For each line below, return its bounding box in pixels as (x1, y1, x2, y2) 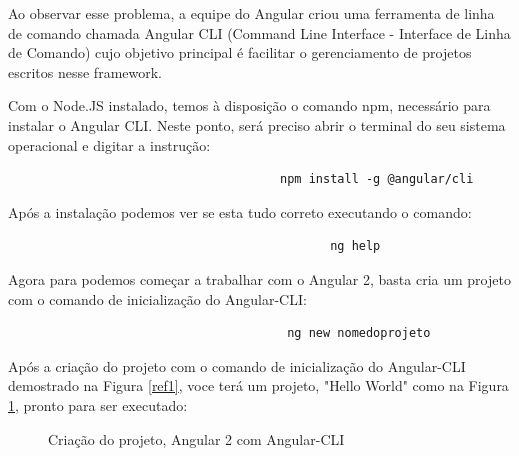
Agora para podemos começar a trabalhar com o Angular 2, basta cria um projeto (8, 268, 511, 289)
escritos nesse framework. (8, 61, 162, 82)
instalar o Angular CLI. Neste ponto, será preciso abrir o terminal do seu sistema (8, 114, 506, 135)
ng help (330, 239, 381, 254)
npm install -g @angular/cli (280, 172, 474, 187)
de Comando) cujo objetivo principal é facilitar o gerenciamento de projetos (8, 42, 472, 63)
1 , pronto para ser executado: (8, 394, 188, 415)
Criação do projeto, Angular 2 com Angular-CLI (48, 428, 345, 449)
